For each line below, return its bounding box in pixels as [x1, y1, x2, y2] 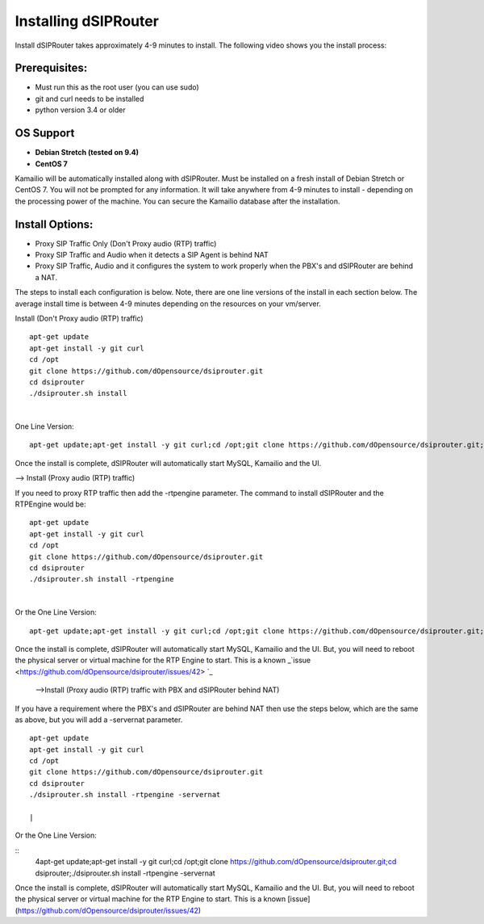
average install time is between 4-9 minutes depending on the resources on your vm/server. [15, 299, 322, 309]
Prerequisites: [15, 61, 88, 75]
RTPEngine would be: [15, 499, 86, 509]
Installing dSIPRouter [15, 12, 159, 30]
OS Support [15, 126, 75, 141]
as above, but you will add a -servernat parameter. [15, 715, 183, 724]
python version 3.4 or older [35, 105, 126, 115]
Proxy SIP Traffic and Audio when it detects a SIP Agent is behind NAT [35, 250, 269, 259]
